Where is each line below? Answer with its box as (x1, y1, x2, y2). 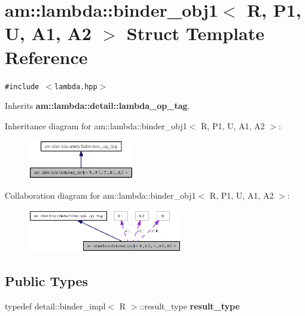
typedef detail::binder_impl (5, 299, 106, 312)
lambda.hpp (54, 82, 97, 91)
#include (5, 82, 39, 91)
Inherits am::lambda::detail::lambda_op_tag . (5, 99, 190, 112)
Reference (5, 44, 88, 69)
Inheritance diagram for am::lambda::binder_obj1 (5, 119, 187, 132)
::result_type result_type (139, 299, 240, 312)
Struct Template (126, 21, 264, 45)
